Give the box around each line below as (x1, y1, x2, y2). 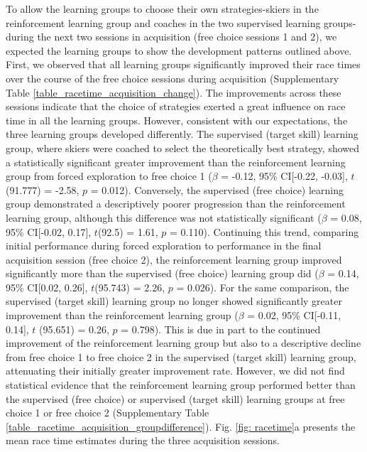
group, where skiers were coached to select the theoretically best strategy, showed (6, 140, 360, 155)
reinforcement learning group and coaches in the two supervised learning (6, 15, 321, 30)
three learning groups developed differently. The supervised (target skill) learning (6, 127, 358, 141)
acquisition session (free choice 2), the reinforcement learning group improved (6, 252, 342, 267)
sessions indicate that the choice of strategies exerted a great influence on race (6, 99, 346, 114)
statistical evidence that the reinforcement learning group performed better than (6, 377, 356, 392)
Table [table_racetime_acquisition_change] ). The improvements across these (6, 85, 341, 99)
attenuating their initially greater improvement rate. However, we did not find (6, 363, 345, 378)
